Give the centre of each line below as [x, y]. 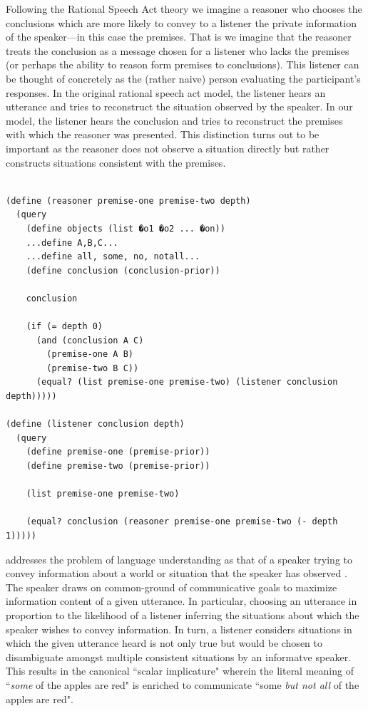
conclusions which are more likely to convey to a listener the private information [181, 22]
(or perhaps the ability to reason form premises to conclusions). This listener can [183, 64]
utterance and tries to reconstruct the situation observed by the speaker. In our [179, 107]
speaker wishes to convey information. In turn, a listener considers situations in [179, 629]
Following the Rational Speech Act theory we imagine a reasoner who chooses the [184, 9]
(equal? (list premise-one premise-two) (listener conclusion [187, 382]
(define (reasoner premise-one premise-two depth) [128, 201]
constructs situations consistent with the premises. [116, 162]
